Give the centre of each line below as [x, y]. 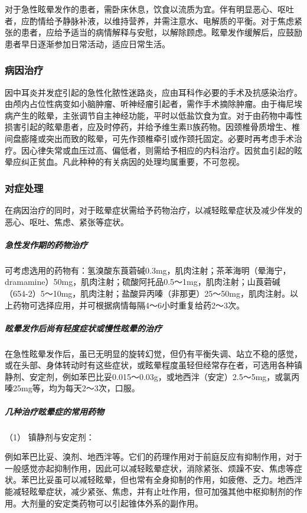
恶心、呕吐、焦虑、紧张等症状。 [67, 221]
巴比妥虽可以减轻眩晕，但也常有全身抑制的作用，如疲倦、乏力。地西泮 [166, 480]
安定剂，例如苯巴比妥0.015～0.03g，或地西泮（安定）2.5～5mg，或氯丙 [164, 376]
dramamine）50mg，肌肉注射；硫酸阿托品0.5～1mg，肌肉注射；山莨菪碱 [143, 282]
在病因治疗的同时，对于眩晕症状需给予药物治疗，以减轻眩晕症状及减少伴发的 [153, 210]
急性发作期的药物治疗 [46, 244]
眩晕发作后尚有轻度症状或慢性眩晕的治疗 [83, 328]
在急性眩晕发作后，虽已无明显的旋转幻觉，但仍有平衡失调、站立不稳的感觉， [153, 353]
